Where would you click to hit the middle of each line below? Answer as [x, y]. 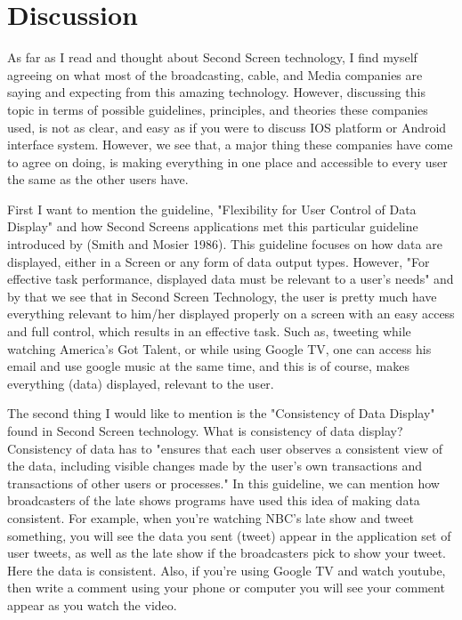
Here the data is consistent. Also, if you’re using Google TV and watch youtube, [227, 570]
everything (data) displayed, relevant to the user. [141, 383]
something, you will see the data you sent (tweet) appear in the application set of [229, 535]
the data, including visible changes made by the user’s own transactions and [215, 466]
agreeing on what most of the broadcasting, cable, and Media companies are [215, 74]
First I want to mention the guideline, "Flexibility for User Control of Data [212, 209]
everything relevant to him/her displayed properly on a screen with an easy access [231, 314]
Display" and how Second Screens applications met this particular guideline [213, 226]
